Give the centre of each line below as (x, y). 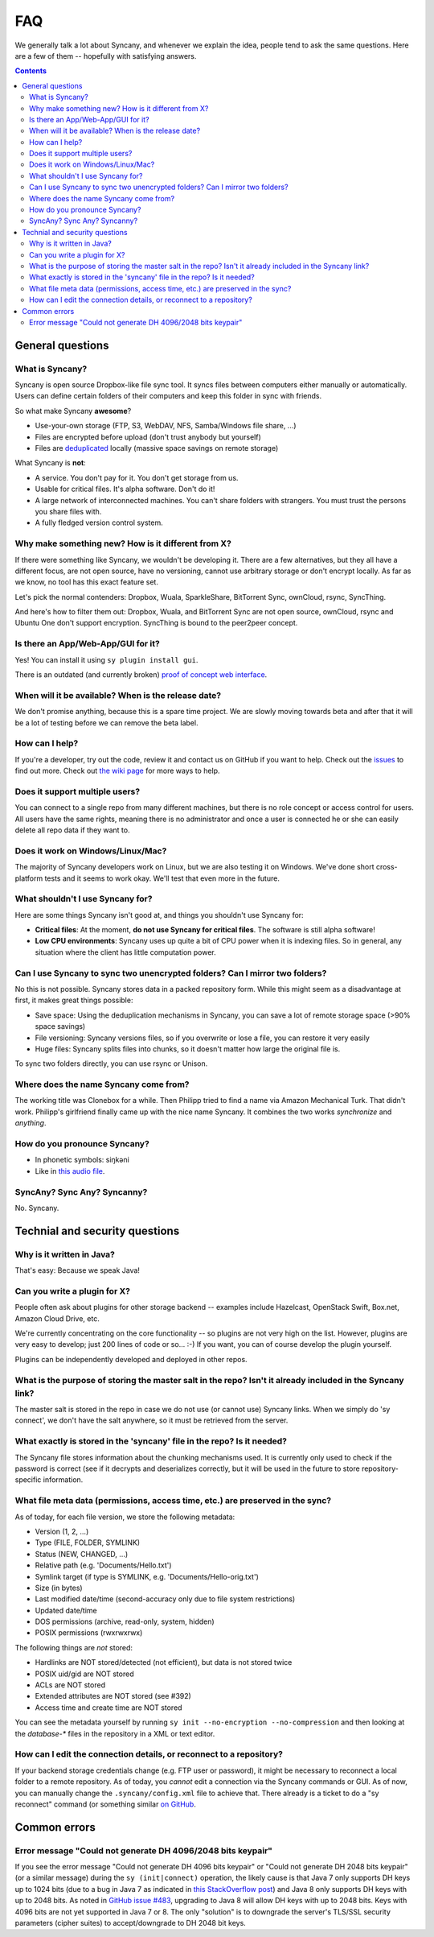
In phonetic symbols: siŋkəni (82, 1160)
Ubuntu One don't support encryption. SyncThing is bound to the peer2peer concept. (156, 623)
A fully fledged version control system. (99, 522)
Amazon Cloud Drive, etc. (57, 1318)
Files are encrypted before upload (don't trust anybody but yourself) (148, 437)
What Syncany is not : (50, 463)
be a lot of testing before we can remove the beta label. (106, 723)
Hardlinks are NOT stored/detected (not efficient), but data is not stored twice (164, 1662)
